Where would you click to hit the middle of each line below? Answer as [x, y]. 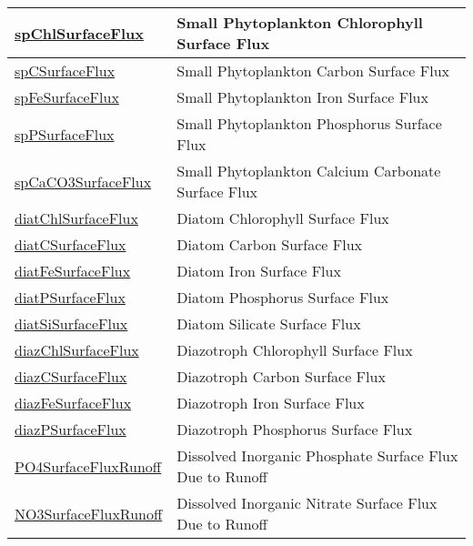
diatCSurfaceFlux [70, 244]
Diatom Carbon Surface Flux [269, 244]
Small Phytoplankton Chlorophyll [300, 22]
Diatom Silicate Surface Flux [269, 324]
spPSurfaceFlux [65, 134]
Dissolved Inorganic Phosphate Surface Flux [317, 455]
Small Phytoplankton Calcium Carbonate [309, 171]
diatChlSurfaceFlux [76, 218]
